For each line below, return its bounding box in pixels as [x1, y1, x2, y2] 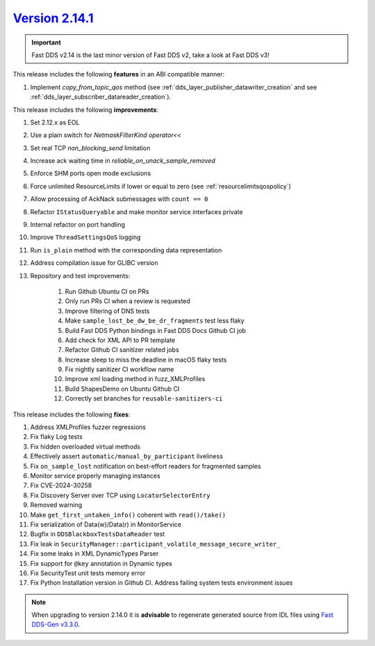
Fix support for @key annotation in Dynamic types [30, 559, 173, 567]
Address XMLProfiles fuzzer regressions [30, 423, 146, 431]
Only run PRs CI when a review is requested [65, 297, 191, 305]
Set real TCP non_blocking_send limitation [30, 143, 151, 152]
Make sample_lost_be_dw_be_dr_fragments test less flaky [65, 316, 244, 325]
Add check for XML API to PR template [65, 336, 176, 344]
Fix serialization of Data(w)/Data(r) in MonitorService [30, 520, 182, 528]
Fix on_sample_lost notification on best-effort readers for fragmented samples [30, 462, 262, 470]
